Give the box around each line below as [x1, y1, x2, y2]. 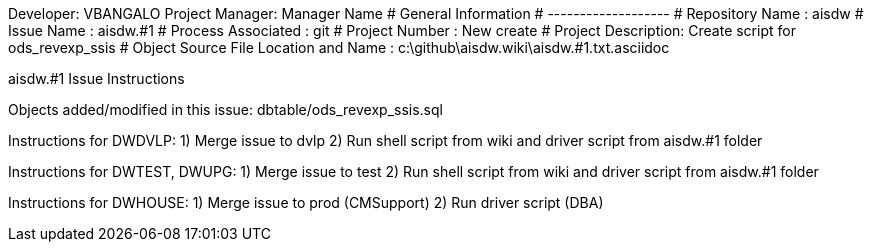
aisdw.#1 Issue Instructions [8, 70, 185, 87]
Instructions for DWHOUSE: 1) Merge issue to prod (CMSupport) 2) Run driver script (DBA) [8, 194, 604, 211]
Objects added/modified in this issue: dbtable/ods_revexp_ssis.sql [8, 101, 443, 118]
